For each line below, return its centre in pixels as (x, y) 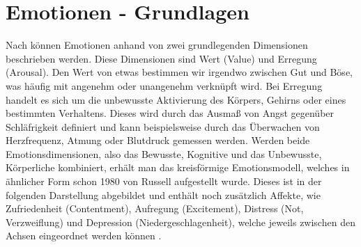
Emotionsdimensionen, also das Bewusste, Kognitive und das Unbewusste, (164, 153)
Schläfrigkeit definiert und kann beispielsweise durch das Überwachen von (163, 126)
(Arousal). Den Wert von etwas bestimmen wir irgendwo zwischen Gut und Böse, (179, 72)
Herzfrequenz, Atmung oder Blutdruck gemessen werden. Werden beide (158, 140)
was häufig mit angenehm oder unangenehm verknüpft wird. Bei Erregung (164, 85)
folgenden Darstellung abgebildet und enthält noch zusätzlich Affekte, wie (163, 194)
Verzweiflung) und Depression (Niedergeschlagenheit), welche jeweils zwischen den (180, 222)
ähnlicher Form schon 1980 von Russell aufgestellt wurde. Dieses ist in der (164, 181)
